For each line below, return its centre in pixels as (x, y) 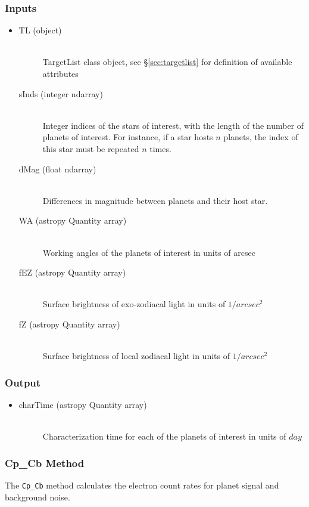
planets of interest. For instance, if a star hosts (128, 137)
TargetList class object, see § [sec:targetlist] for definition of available (167, 62)
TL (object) (40, 30)
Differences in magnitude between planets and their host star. (155, 200)
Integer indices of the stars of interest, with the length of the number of (173, 125)
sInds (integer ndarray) (61, 93)
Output (23, 382)
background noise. (38, 497)
